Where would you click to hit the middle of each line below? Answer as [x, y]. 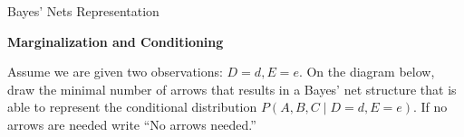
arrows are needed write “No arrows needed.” [132, 124]
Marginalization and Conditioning [116, 41]
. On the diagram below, [367, 72]
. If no [430, 107]
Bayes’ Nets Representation [83, 11]
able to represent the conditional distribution [132, 107]
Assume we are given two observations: [115, 72]
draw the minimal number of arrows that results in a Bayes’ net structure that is [232, 89]
